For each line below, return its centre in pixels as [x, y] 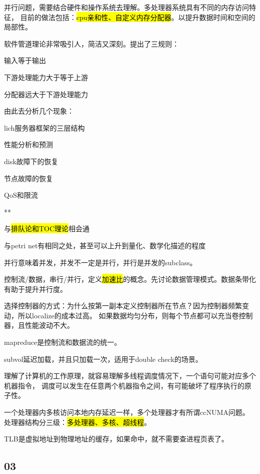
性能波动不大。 [49, 325]
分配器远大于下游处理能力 [46, 94]
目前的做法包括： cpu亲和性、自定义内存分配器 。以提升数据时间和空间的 [138, 17]
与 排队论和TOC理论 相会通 [47, 228]
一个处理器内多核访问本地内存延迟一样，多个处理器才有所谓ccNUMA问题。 [127, 412]
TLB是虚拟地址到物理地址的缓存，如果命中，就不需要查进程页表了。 [116, 439]
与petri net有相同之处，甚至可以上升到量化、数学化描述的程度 [105, 245]
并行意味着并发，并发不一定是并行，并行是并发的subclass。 [100, 262]
